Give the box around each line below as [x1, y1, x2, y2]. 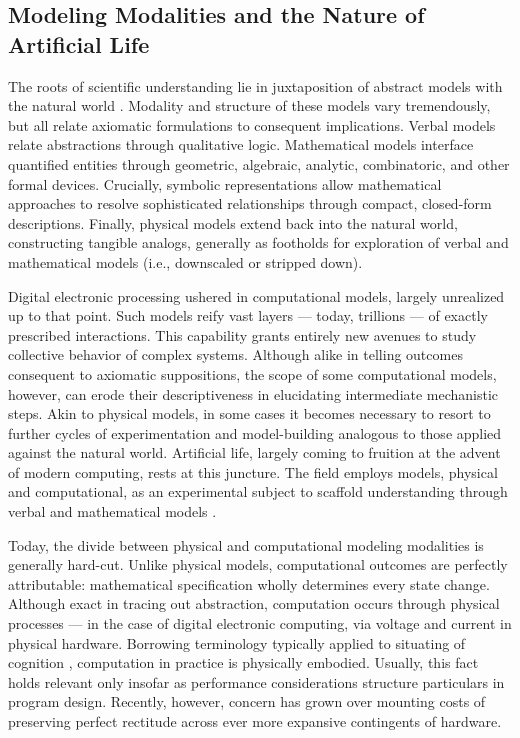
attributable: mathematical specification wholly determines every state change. [8, 573, 490, 594]
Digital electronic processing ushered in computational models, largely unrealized [8, 285, 505, 306]
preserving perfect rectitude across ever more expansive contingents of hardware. [8, 711, 502, 731]
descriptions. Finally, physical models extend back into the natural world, [8, 212, 458, 233]
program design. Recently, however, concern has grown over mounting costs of [8, 691, 486, 712]
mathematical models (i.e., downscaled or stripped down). [8, 251, 363, 272]
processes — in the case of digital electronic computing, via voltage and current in [8, 613, 512, 634]
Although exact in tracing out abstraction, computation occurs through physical [8, 593, 500, 614]
